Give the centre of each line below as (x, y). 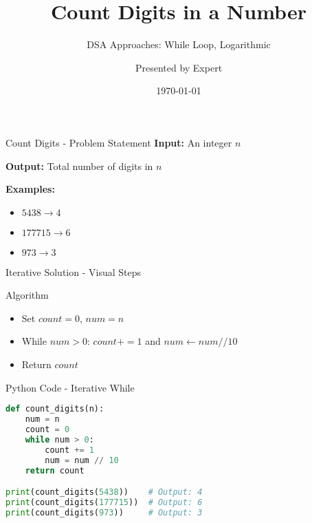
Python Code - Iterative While (70, 387)
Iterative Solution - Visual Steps (73, 271)
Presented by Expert (179, 67)
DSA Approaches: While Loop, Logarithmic (179, 44)
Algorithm (27, 295)
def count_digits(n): (55, 409)
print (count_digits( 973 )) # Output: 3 (104, 512)
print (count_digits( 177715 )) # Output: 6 (104, 502)
